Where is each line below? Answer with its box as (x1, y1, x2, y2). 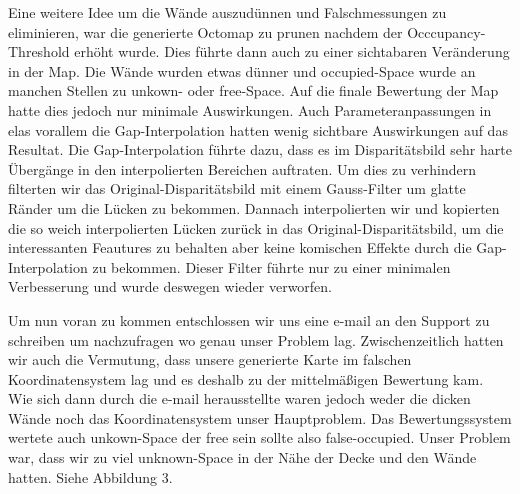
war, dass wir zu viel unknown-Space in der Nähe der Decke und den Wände (8, 447, 477, 468)
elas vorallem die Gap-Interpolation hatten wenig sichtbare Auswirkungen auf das (8, 119, 508, 140)
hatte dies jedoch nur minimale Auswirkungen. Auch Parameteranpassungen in (8, 99, 492, 120)
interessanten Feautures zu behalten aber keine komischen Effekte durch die (8, 237, 472, 258)
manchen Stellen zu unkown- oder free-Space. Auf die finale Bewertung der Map (8, 80, 499, 101)
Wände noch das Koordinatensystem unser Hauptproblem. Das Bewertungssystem (8, 407, 512, 428)
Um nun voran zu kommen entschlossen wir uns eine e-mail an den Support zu (8, 309, 490, 330)
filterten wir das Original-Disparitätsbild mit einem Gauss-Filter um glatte (8, 178, 466, 199)
